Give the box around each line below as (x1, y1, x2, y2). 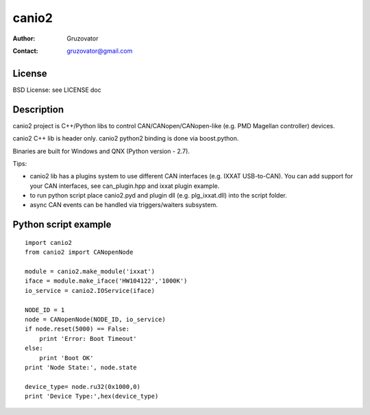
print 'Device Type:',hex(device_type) (25, 392, 159, 401)
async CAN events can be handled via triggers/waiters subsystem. (29, 201, 219, 209)
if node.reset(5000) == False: (25, 325, 130, 333)
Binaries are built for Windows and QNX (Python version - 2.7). (12, 147, 190, 155)
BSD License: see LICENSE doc (12, 86, 102, 94)
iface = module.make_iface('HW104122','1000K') (25, 277, 188, 285)
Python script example (12, 219, 112, 230)
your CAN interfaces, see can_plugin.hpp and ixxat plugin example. (29, 182, 220, 190)
